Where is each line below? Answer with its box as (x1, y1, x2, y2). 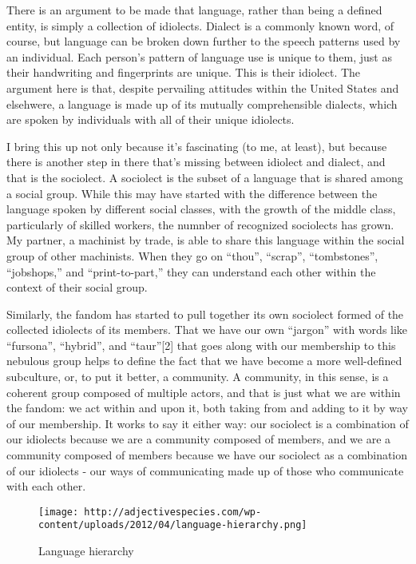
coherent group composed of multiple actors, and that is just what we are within (6, 383, 401, 400)
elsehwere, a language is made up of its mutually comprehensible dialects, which (6, 95, 398, 112)
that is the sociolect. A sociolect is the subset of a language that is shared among (6, 169, 403, 185)
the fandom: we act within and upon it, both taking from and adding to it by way (6, 399, 408, 416)
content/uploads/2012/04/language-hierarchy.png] (38, 519, 307, 531)
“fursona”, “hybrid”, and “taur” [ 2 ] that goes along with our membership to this (6, 336, 396, 353)
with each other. (6, 478, 86, 494)
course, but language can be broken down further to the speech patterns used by (6, 33, 401, 50)
